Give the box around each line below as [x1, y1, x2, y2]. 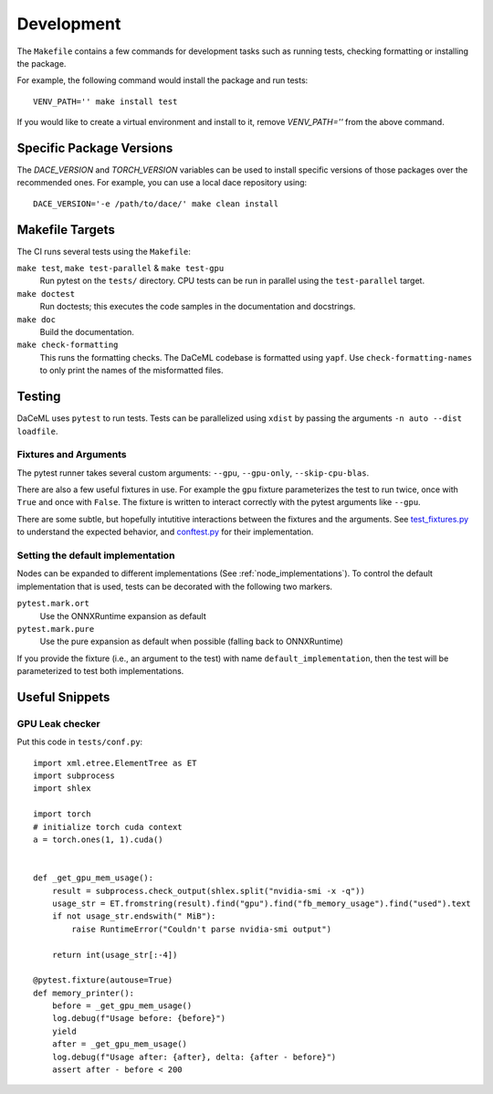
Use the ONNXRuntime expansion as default [39, 610, 207, 621]
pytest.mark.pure [16, 624, 95, 634]
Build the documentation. [39, 327, 134, 338]
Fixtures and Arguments [16, 448, 127, 461]
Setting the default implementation [16, 549, 175, 562]
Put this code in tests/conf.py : [16, 736, 143, 748]
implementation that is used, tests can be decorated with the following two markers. [16, 581, 333, 592]
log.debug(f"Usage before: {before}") [51, 1014, 226, 1024]
